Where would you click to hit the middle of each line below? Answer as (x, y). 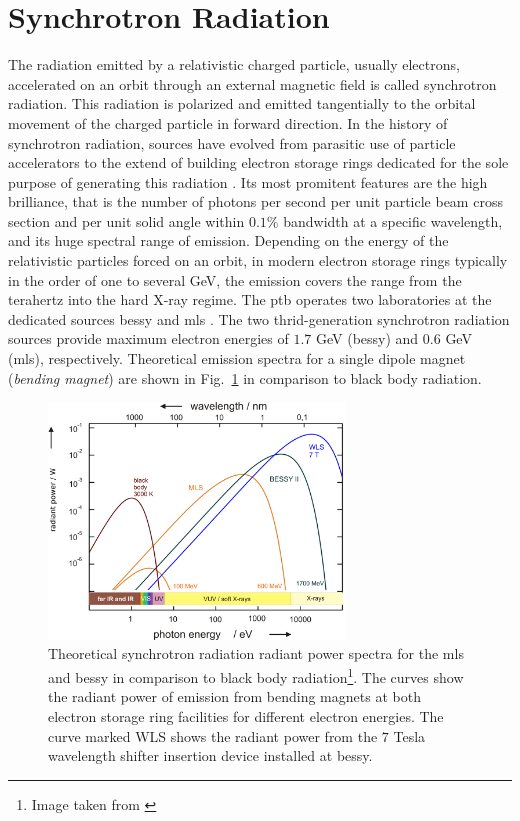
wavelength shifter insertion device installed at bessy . (210, 755)
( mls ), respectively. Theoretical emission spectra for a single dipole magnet (237, 358)
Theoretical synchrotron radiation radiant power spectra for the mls (256, 653)
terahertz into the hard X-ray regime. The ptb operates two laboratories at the (250, 299)
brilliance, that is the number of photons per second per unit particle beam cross (255, 201)
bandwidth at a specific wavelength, (393, 220)
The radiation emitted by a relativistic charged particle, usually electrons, (234, 64)
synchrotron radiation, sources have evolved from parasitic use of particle (232, 142)
